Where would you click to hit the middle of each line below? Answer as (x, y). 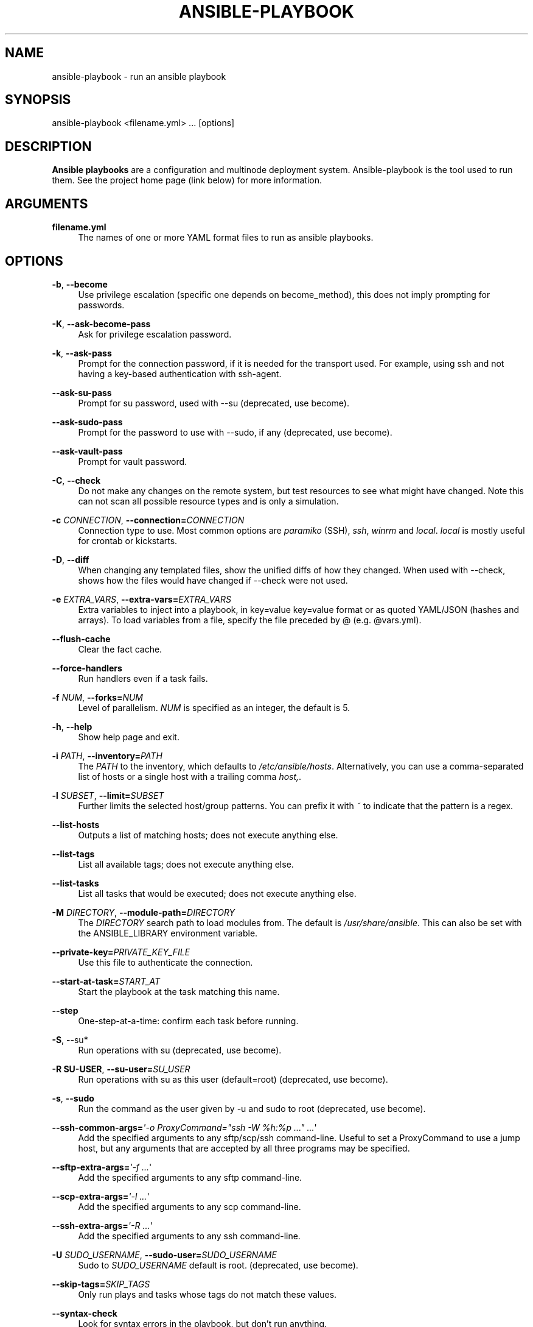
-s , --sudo (73, 1098)
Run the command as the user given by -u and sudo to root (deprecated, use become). (252, 1108)
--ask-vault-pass (87, 451)
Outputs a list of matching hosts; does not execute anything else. (208, 835)
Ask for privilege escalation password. (155, 334)
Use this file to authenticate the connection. (165, 962)
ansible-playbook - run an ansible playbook (139, 76)
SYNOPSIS (38, 100)
